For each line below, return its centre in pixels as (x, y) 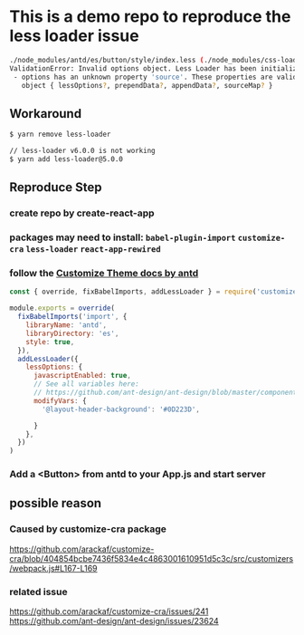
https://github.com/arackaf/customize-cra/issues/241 (109, 611)
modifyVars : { (60, 400)
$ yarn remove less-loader (60, 135)
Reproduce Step (56, 188)
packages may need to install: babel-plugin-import (123, 237)
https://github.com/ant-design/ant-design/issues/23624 (114, 621)
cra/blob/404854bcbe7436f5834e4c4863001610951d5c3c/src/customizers (152, 558)
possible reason (56, 503)
